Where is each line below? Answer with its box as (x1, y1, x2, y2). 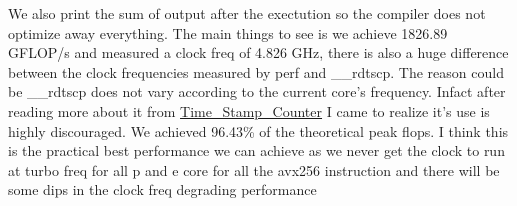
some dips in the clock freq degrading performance (8, 179, 317, 200)
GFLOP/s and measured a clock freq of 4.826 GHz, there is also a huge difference (8, 42, 509, 63)
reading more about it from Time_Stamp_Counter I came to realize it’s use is (8, 100, 490, 121)
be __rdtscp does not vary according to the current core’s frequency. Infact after (8, 81, 506, 102)
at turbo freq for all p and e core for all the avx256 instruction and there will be (8, 159, 500, 180)
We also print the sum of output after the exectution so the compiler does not (8, 3, 486, 23)
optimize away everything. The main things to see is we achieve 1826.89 (8, 22, 448, 43)
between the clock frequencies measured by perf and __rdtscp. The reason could (8, 61, 504, 82)
